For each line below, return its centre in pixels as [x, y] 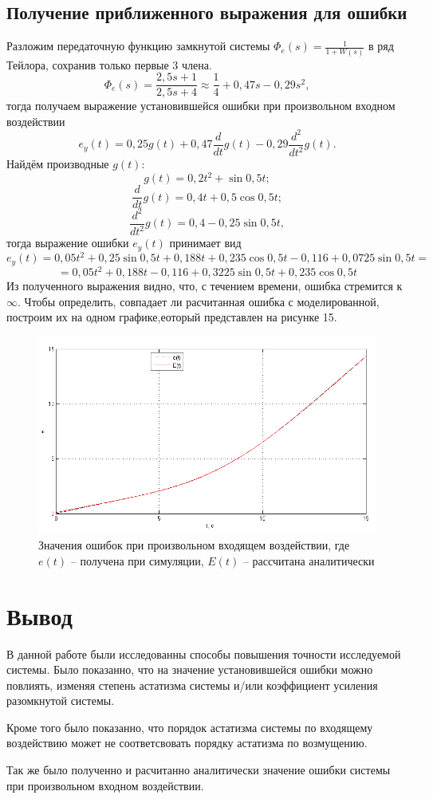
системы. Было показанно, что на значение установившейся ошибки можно [190, 669]
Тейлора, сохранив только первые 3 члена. [109, 64]
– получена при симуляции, [137, 560]
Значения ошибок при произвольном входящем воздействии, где [194, 545]
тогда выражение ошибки [68, 243]
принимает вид [205, 243]
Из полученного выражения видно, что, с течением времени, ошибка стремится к [205, 286]
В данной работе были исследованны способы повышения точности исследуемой [204, 653]
